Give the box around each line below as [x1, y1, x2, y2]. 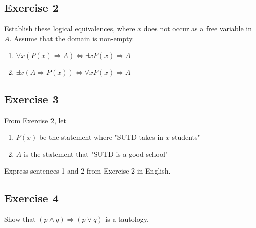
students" [172, 132, 200, 142]
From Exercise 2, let [4, 115, 67, 125]
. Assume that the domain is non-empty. [9, 33, 134, 43]
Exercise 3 [4, 91, 59, 106]
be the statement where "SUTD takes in [39, 132, 164, 142]
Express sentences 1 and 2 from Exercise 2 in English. [4, 165, 171, 176]
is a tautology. [105, 214, 149, 224]
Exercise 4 [4, 190, 59, 206]
